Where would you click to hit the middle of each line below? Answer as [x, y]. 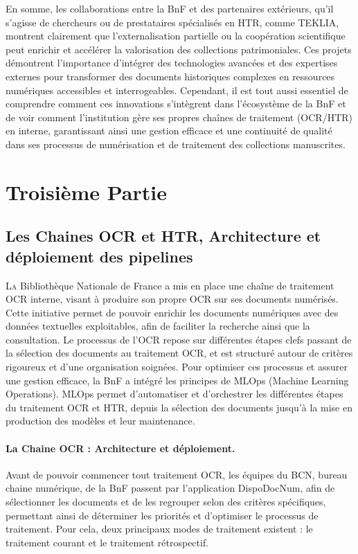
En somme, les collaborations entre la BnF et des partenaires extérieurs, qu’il [170, 8]
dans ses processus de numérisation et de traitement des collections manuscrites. [176, 144]
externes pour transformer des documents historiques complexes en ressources [170, 76]
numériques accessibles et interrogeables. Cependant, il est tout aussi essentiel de [177, 90]
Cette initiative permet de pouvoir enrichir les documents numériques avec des [172, 312]
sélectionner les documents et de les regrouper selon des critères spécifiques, [166, 502]
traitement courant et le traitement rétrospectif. [107, 542]
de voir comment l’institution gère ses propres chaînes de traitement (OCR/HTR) [179, 117]
